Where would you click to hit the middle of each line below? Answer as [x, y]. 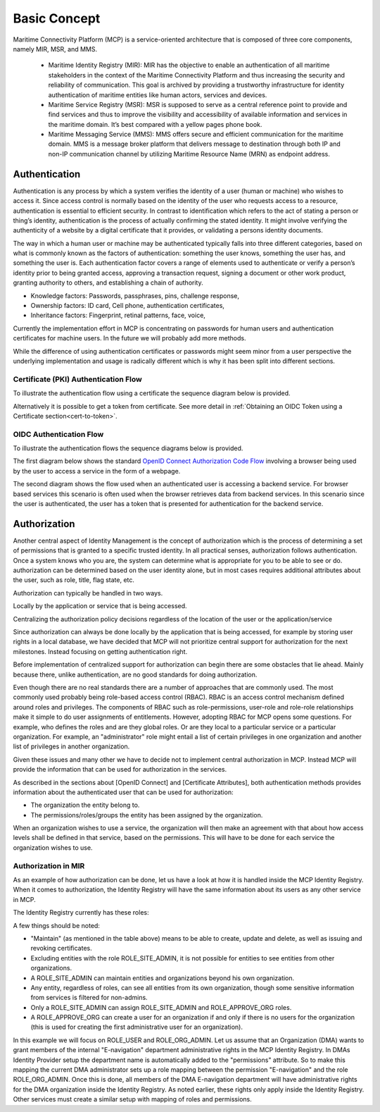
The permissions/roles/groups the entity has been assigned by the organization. [147, 815]
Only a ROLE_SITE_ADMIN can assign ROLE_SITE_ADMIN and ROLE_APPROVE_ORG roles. [161, 1007]
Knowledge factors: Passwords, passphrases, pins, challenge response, [135, 295]
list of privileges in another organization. [71, 746]
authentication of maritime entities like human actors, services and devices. [158, 94]
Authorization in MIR [49, 865]
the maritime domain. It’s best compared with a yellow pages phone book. [155, 124]
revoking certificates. [62, 949]
